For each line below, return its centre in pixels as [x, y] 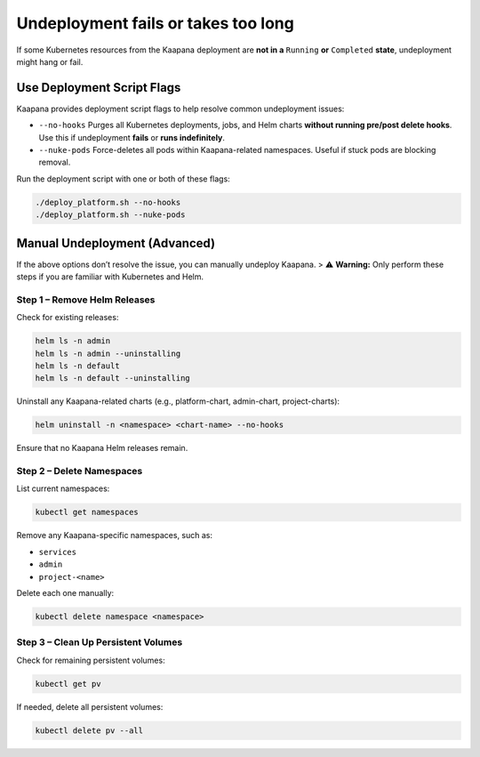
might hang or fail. [50, 61]
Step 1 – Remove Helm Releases [86, 300]
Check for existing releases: [68, 318]
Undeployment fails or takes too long [156, 23]
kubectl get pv [68, 684]
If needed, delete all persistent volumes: [90, 706]
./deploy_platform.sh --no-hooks [108, 202]
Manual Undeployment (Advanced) [116, 243]
